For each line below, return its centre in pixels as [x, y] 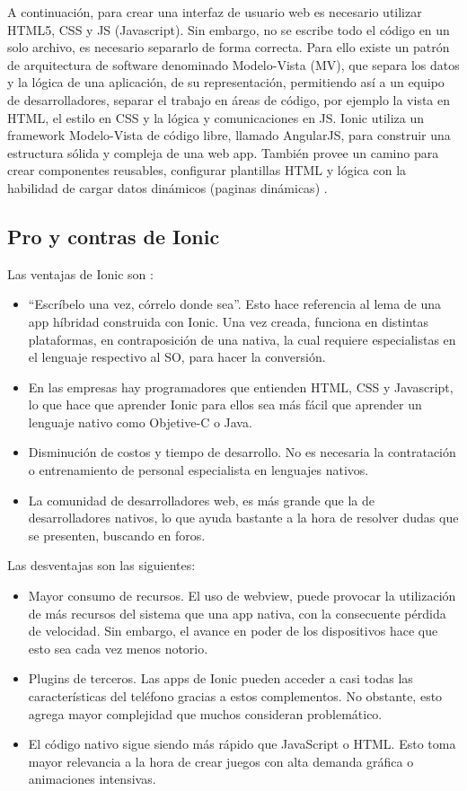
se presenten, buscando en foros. [117, 535]
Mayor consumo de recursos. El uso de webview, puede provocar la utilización [242, 596]
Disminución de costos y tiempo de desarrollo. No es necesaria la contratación [242, 452]
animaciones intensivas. [92, 779]
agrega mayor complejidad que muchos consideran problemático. [205, 713]
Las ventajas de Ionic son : [80, 273]
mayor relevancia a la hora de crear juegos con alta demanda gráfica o [221, 761]
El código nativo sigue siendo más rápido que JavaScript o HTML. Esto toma [242, 744]
